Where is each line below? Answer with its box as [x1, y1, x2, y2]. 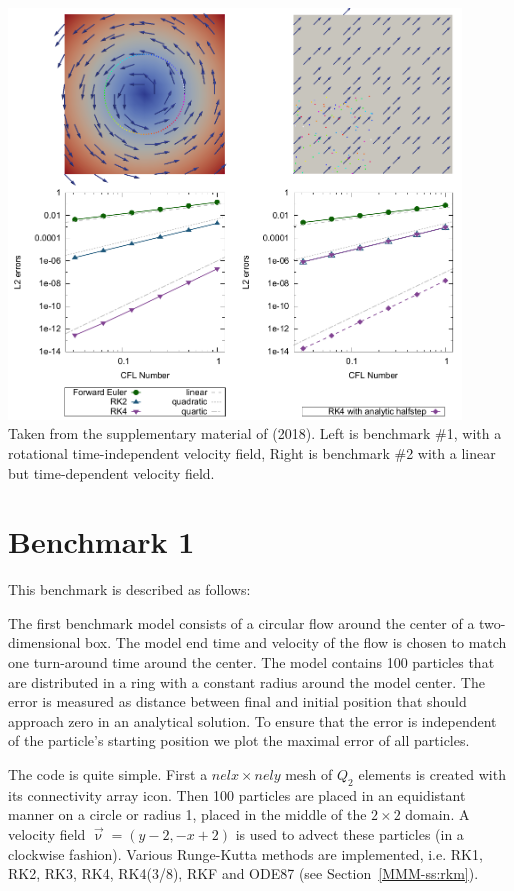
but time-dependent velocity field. [8, 462, 215, 483]
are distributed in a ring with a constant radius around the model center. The [8, 671, 485, 692]
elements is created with [358, 764, 506, 785]
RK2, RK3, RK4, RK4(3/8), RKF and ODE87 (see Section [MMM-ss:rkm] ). [8, 863, 479, 884]
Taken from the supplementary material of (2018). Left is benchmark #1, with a [8, 423, 502, 444]
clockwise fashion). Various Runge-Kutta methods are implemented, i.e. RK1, [8, 843, 483, 864]
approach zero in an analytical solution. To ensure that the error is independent [8, 710, 497, 731]
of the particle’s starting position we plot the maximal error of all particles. [8, 730, 470, 751]
